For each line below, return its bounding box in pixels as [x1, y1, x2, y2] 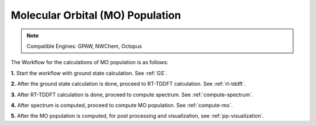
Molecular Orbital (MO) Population [11, 9, 181, 22]
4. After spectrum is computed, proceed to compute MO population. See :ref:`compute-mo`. [11, 101, 233, 108]
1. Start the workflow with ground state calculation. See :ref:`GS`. [11, 69, 167, 76]
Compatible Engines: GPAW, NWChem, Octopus [26, 43, 142, 50]
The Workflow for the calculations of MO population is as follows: [11, 59, 169, 66]
